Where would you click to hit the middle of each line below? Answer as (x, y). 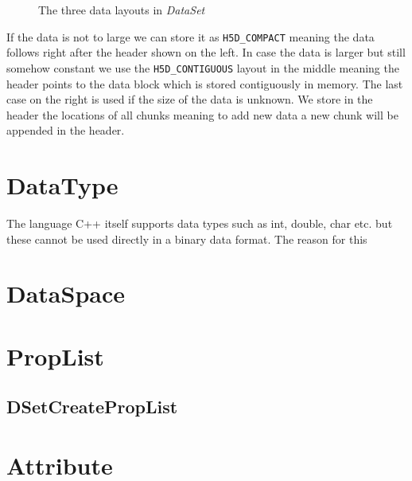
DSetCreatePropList (92, 407)
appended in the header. (66, 130)
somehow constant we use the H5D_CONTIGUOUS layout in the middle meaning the (203, 67)
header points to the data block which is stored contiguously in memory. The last (205, 83)
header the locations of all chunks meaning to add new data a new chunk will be (202, 114)
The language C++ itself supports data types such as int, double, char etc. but (200, 223)
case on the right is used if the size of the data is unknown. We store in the (190, 99)
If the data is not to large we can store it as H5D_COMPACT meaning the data (190, 36)
